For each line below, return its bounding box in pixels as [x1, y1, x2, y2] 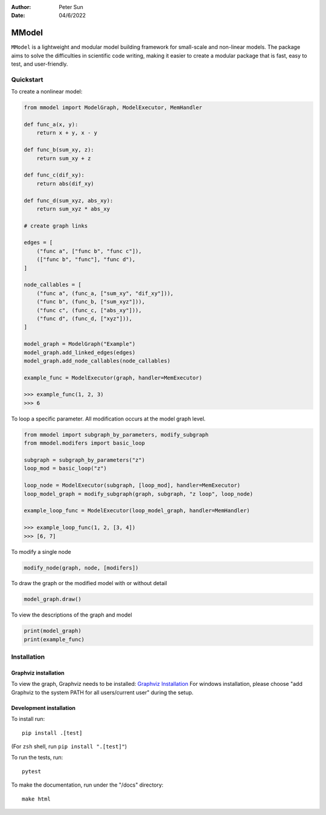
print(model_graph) [24, 627, 81, 635]
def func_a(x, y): [24, 121, 78, 128]
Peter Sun [59, 4, 84, 10]
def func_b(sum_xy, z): [24, 147, 95, 153]
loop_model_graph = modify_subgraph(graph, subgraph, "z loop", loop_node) [24, 490, 254, 497]
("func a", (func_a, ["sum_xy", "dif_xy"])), [36, 290, 174, 297]
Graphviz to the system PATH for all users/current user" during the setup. [11, 688, 194, 696]
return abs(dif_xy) [36, 180, 95, 187]
